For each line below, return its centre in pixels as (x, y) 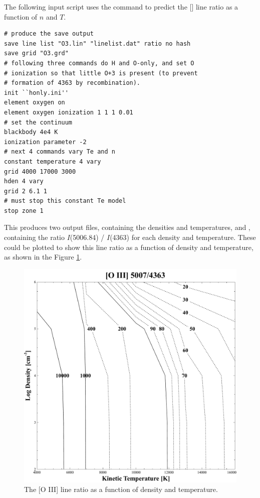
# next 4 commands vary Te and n (60, 152)
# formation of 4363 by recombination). (72, 83)
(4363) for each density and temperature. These (183, 237)
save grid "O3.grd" (36, 53)
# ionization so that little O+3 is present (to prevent (101, 73)
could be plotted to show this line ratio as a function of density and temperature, (129, 247)
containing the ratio (35, 237)
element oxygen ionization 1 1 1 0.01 (69, 112)
